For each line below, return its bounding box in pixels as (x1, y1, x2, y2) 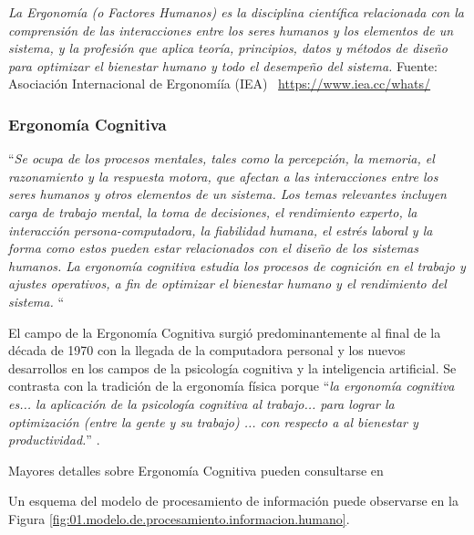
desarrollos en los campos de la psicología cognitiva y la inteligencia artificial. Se (8, 358, 457, 377)
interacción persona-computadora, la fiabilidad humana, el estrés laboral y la (8, 220, 433, 239)
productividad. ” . (8, 430, 100, 449)
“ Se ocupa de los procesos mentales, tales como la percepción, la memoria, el (8, 149, 435, 168)
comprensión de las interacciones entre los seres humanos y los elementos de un (8, 20, 454, 39)
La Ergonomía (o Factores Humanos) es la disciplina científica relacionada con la (8, 3, 464, 21)
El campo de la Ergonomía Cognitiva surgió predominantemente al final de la (8, 322, 441, 341)
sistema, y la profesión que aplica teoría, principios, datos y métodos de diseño (8, 38, 448, 58)
